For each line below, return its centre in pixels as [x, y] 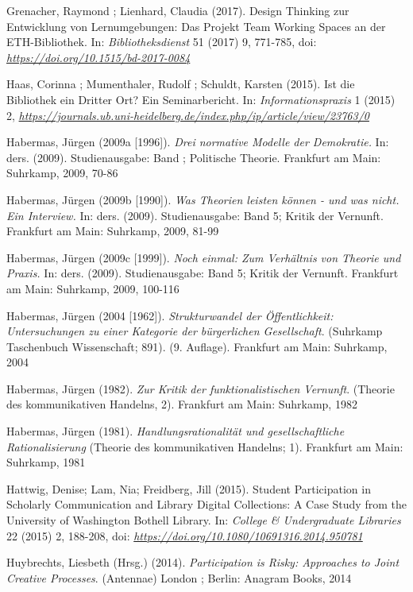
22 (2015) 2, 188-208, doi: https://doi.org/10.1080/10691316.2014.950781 [185, 535]
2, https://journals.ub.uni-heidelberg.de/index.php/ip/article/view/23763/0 [188, 115]
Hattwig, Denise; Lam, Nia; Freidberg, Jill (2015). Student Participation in [189, 488]
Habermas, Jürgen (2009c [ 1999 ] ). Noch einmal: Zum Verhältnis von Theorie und [204, 257]
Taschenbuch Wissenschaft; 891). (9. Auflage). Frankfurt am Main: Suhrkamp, [197, 346]
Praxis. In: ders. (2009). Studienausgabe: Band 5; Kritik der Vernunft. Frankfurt [203, 273]
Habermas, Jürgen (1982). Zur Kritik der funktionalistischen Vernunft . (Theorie [201, 388]
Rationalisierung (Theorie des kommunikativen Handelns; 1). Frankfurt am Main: [205, 446]
